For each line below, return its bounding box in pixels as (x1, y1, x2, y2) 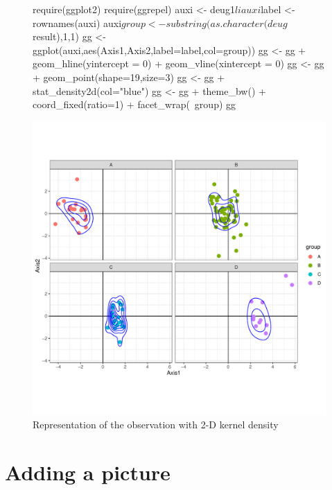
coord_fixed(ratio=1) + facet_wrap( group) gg (33, 97, 236, 112)
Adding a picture (5, 458, 171, 487)
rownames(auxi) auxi (33, 15, 122, 30)
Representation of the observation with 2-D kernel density (33, 417, 279, 432)
